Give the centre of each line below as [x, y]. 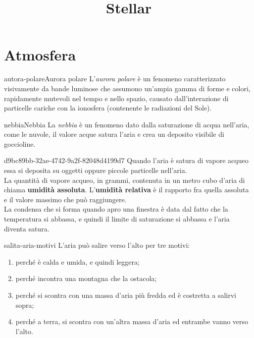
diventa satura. [27, 228]
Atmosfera [40, 55]
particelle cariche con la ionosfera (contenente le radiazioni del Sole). [108, 108]
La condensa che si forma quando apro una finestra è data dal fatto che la [116, 209]
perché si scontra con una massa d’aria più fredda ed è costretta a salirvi [126, 295]
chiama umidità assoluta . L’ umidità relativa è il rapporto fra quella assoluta [127, 190]
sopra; [25, 305]
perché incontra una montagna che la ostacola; [86, 278]
